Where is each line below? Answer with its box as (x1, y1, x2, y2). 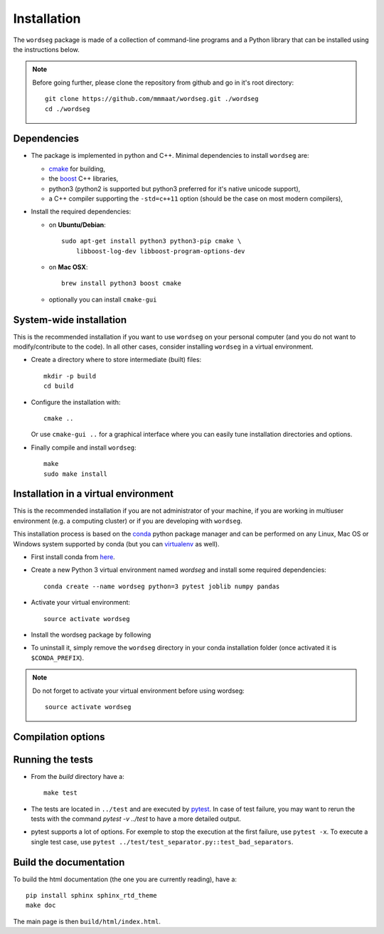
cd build (43, 382, 74, 391)
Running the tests (13, 753, 94, 765)
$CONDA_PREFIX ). (31, 653, 85, 662)
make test (43, 789, 78, 797)
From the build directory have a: (31, 772, 124, 780)
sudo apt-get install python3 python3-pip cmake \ (61, 237, 242, 245)
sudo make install (43, 469, 108, 478)
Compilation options (13, 731, 105, 743)
